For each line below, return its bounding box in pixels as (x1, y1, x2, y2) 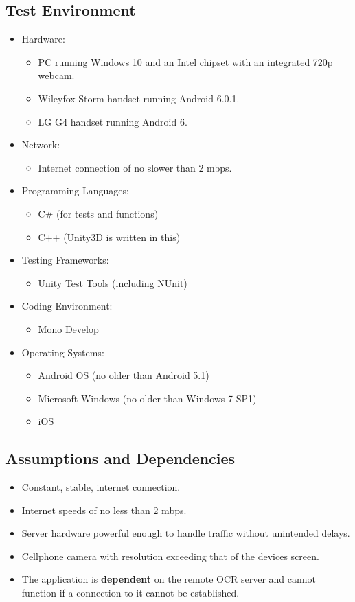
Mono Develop (38, 321, 99, 336)
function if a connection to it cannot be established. (21, 586, 240, 600)
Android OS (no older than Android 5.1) (38, 368, 209, 382)
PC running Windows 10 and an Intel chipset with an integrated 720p (38, 54, 333, 69)
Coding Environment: (21, 299, 113, 313)
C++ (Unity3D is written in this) (38, 229, 181, 244)
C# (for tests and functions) (38, 206, 159, 220)
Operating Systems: (21, 345, 104, 359)
